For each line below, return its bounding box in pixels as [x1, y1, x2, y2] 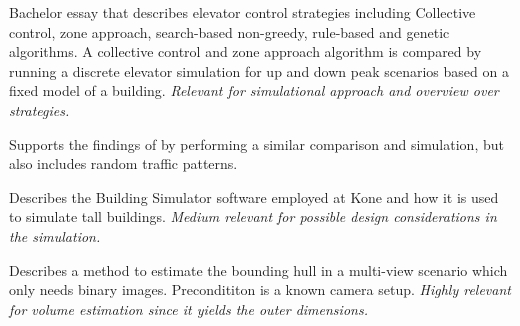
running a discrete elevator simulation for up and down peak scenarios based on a [9, 60, 509, 81]
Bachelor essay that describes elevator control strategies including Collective [9, 2, 476, 22]
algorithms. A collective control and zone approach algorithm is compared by [9, 41, 482, 62]
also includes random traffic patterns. [9, 153, 238, 174]
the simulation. [9, 225, 101, 246]
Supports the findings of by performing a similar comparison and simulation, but [9, 133, 504, 154]
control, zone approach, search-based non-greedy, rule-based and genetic [9, 21, 450, 42]
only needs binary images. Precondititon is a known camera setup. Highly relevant [9, 279, 511, 300]
